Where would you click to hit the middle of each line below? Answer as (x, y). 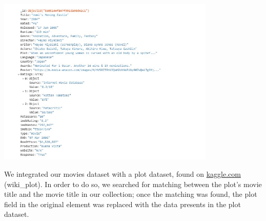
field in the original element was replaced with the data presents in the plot (122, 204)
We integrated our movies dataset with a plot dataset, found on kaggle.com (122, 173)
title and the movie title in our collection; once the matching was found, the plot (131, 194)
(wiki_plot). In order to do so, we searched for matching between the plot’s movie (133, 184)
